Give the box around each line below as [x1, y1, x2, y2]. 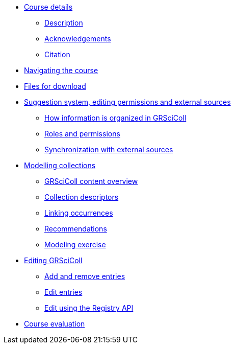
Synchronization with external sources [44, 145, 173, 154]
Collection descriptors [44, 193, 119, 201]
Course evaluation [24, 319, 85, 328]
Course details [24, 3, 73, 11]
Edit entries [44, 288, 83, 296]
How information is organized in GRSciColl [44, 113, 187, 122]
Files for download [24, 82, 86, 90]
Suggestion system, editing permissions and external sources [24, 98, 231, 106]
